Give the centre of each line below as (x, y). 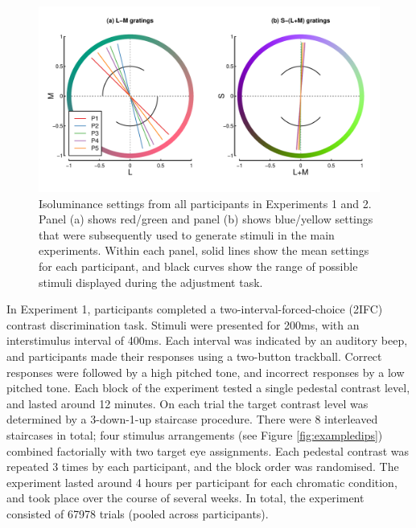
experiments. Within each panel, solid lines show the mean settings (204, 250)
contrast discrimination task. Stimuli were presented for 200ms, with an (183, 324)
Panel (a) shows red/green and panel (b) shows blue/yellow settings (206, 219)
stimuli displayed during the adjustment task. (151, 282)
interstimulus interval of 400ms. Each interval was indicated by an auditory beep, (207, 340)
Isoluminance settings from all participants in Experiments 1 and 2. (205, 203)
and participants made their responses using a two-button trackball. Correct (194, 356)
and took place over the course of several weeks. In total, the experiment (185, 498)
